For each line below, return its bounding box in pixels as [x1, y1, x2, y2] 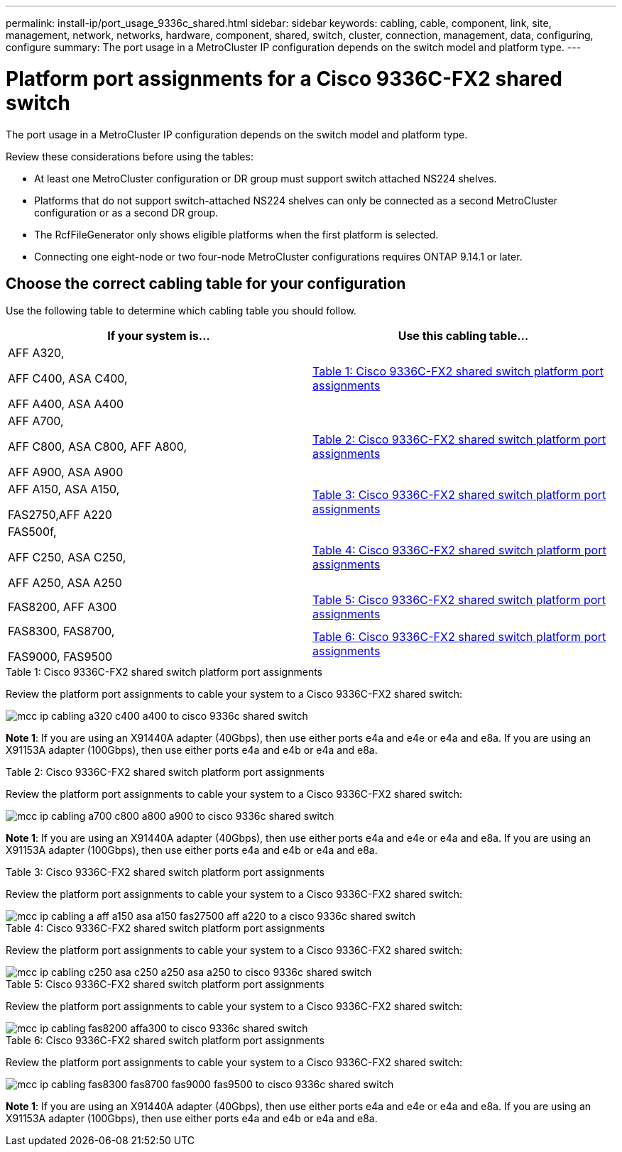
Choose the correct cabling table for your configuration [6, 274, 406, 292]
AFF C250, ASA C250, [8, 550, 126, 565]
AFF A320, [8, 346, 65, 361]
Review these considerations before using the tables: [6, 150, 253, 163]
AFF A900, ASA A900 [8, 465, 124, 480]
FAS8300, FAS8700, [8, 624, 115, 639]
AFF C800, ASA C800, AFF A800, [8, 439, 187, 454]
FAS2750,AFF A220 [8, 508, 112, 522]
